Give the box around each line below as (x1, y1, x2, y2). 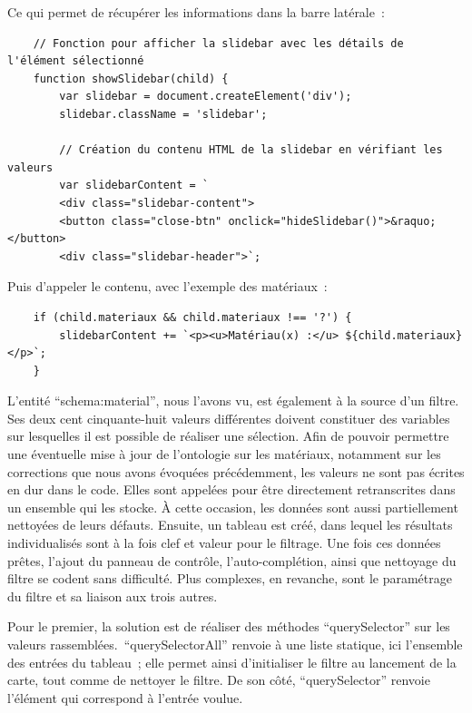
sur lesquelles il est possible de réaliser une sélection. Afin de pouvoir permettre (7, 426, 449, 445)
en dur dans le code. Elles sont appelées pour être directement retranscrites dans (7, 480, 456, 499)
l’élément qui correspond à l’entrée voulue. (7, 688, 243, 707)
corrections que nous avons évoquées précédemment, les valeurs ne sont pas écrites (7, 462, 465, 481)
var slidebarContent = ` (59, 179, 209, 192)
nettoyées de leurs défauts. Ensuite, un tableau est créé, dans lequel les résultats (7, 515, 453, 534)
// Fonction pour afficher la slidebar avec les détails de (33, 36, 404, 50)
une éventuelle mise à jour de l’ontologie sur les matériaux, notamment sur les (7, 444, 441, 464)
